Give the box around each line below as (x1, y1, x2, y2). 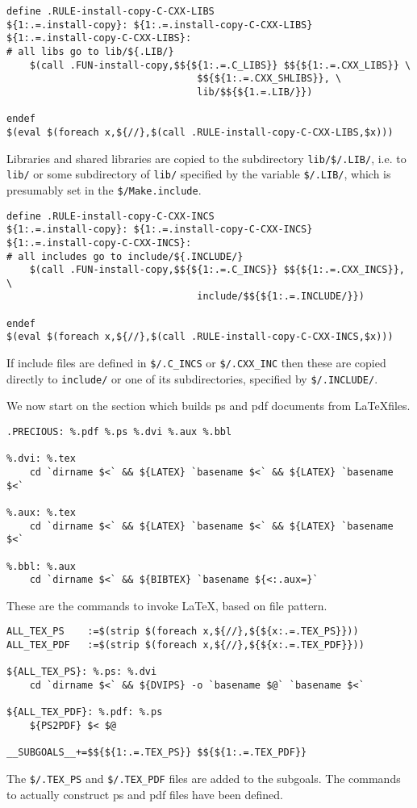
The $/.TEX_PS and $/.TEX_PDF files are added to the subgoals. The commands (6, 770, 401, 787)
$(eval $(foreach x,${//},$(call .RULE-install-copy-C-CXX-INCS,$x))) (6, 331, 394, 343)
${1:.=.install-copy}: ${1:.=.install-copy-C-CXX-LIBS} (6, 19, 313, 31)
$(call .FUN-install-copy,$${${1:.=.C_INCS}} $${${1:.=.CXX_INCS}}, (29, 264, 405, 276)
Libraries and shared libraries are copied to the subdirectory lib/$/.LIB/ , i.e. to (6, 149, 407, 166)
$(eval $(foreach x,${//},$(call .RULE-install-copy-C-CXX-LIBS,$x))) (6, 126, 394, 138)
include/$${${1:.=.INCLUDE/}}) (197, 291, 365, 303)
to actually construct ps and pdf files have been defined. (6, 785, 283, 802)
